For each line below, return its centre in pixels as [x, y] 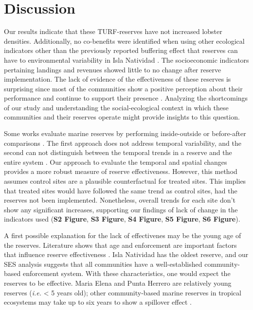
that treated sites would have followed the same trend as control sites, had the [121, 190]
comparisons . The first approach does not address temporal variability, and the [123, 143]
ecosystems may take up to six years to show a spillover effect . [98, 302]
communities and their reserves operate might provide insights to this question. [122, 117]
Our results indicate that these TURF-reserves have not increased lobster [113, 31]
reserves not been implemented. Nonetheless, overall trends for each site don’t [120, 200]
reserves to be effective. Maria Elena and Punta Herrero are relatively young [118, 283]
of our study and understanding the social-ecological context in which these [116, 107]
